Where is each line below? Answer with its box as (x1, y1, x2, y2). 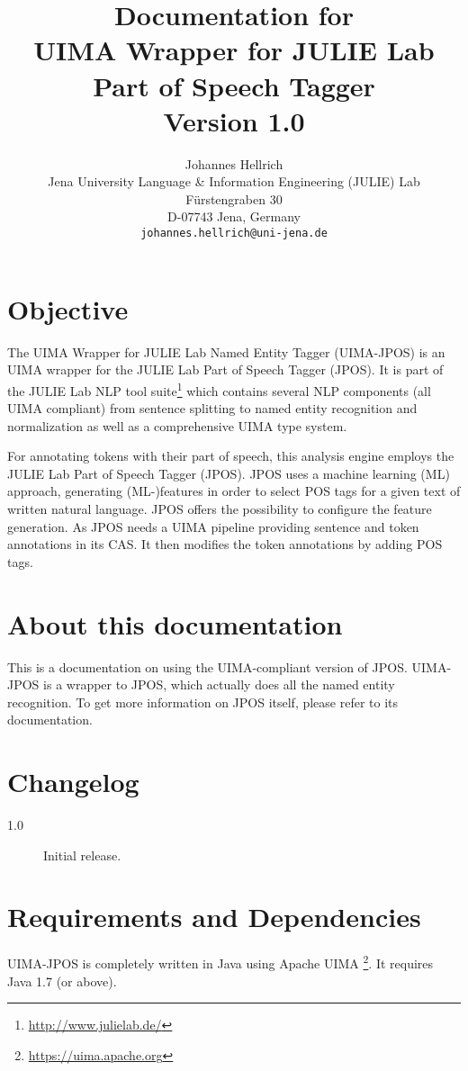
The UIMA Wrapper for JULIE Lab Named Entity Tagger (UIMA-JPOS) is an (7, 342, 445, 361)
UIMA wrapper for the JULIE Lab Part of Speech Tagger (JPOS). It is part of (7, 360, 444, 379)
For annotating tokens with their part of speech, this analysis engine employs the (7, 446, 454, 465)
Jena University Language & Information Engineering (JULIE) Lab (48, 172, 420, 191)
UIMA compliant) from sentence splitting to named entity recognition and (7, 399, 418, 418)
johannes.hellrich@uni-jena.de (140, 227, 328, 240)
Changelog (7, 763, 139, 800)
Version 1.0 (163, 102, 305, 139)
